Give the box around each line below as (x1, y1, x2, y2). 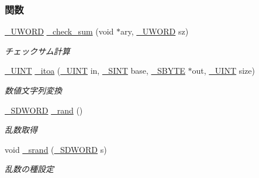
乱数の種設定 (5, 163, 54, 175)
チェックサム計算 (5, 44, 70, 57)
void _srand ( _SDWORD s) (5, 143, 107, 155)
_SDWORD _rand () (5, 104, 83, 116)
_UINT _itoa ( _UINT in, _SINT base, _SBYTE (5, 64, 185, 77)
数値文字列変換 (5, 84, 62, 96)
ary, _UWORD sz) (120, 25, 189, 37)
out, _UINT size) (192, 64, 255, 77)
